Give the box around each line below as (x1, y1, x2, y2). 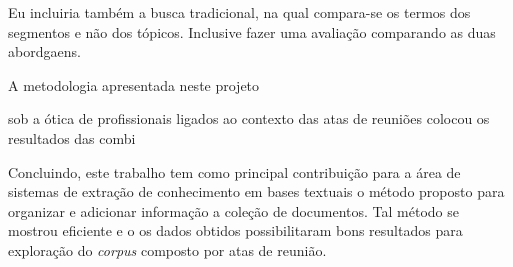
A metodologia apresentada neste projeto (8, 74, 260, 95)
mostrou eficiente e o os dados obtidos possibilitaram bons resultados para (8, 220, 463, 241)
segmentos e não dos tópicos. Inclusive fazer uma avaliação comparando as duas (8, 21, 496, 42)
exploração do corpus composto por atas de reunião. (8, 239, 327, 260)
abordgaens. (8, 41, 81, 62)
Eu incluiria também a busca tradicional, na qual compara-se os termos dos (8, 2, 471, 22)
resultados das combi (8, 127, 136, 148)
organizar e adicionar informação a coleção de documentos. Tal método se (8, 200, 459, 221)
